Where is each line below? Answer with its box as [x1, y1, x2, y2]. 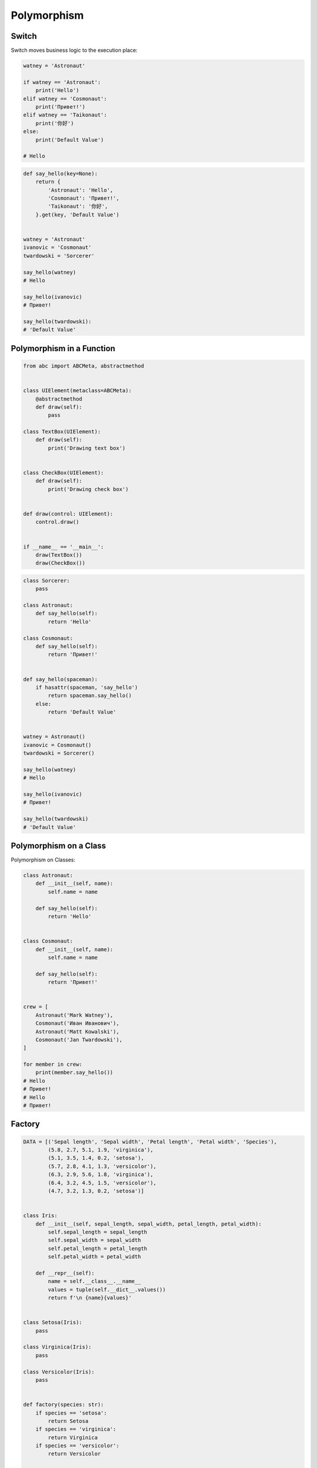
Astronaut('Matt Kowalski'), [35, 1028, 120, 1035]
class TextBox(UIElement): [23, 429, 101, 435]
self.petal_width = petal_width [48, 1254, 141, 1260]
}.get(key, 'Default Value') [35, 211, 120, 218]
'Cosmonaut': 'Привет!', [48, 195, 120, 202]
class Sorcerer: [23, 577, 70, 584]
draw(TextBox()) [35, 551, 82, 558]
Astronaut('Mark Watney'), [35, 1012, 114, 1018]
